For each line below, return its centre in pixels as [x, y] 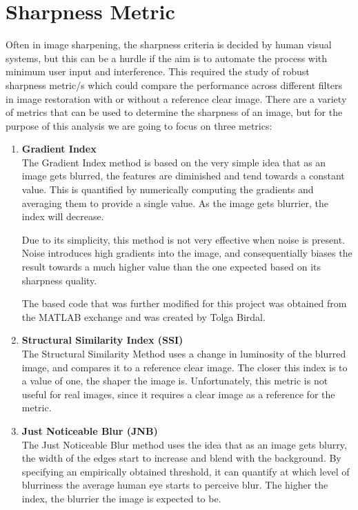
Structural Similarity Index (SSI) [102, 340]
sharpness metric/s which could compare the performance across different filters [174, 85]
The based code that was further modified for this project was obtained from [184, 303]
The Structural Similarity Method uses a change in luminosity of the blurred [184, 353]
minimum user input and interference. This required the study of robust [158, 71]
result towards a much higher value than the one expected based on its [171, 267]
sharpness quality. [59, 280]
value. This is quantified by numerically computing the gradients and [168, 189]
